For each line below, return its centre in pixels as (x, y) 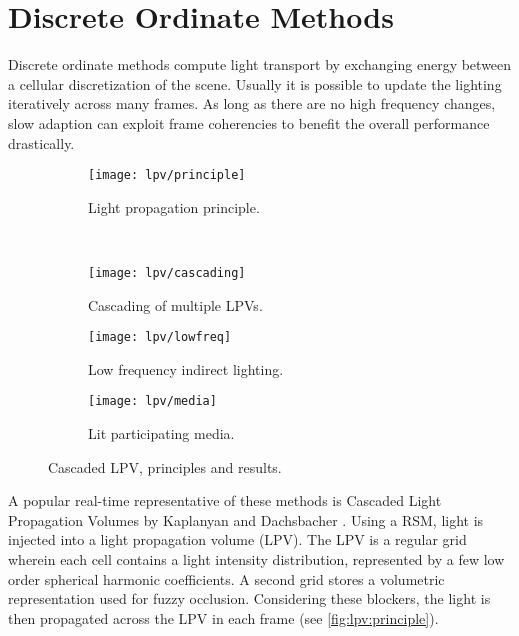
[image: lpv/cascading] (167, 272)
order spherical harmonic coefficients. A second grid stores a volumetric (226, 578)
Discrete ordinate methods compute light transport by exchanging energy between (260, 64)
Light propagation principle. (174, 206)
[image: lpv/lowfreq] (160, 337)
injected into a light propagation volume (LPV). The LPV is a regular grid (237, 539)
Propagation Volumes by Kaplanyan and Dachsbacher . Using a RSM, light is (246, 519)
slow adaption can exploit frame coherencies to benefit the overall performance (249, 122)
